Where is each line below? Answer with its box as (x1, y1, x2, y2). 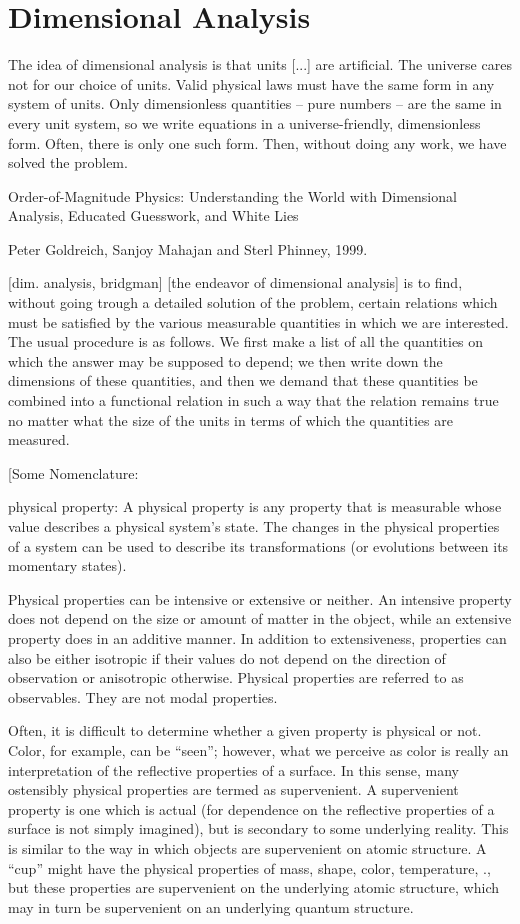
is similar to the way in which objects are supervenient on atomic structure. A (8, 837, 487, 858)
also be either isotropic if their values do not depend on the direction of (8, 647, 446, 668)
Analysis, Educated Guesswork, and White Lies (8, 205, 299, 226)
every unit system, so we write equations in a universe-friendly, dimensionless (8, 112, 481, 133)
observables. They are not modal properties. (8, 686, 278, 707)
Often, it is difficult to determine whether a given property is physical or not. (8, 720, 482, 741)
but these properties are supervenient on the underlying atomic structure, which (8, 877, 499, 898)
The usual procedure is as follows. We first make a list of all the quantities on (8, 331, 484, 352)
